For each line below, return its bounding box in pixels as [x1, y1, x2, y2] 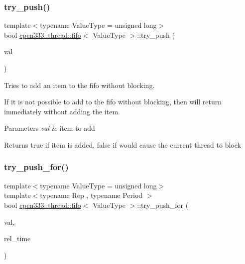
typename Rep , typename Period [40, 190, 143, 200]
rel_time [4, 233, 31, 244]
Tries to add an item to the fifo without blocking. [4, 80, 155, 90]
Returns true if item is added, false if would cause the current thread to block [4, 139, 241, 150]
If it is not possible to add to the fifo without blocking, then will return [4, 96, 222, 107]
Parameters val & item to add [4, 123, 95, 133]
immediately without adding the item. [4, 106, 120, 116]
